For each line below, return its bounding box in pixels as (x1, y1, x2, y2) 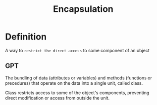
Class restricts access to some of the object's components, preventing (5, 90, 150, 96)
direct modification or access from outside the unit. (5, 95, 110, 101)
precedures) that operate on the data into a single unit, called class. (5, 80, 143, 86)
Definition (5, 31, 47, 42)
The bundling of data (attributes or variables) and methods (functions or (5, 75, 152, 81)
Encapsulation (52, 3, 114, 15)
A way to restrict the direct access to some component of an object (5, 47, 150, 53)
